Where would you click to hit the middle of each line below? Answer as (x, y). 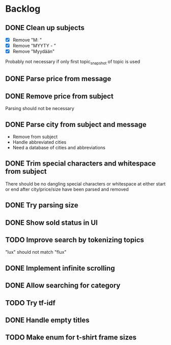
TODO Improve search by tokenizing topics (75, 240)
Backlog (23, 9)
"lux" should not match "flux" (36, 252)
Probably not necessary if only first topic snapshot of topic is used (73, 62)
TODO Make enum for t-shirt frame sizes (71, 338)
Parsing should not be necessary (40, 109)
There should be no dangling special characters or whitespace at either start (85, 183)
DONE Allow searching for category (63, 286)
